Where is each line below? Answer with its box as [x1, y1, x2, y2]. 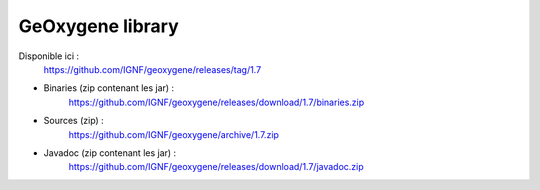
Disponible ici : [18, 50, 80, 62]
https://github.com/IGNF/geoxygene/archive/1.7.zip [68, 128, 280, 140]
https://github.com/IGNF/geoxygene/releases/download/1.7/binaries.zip [68, 96, 365, 108]
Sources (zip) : [43, 115, 104, 127]
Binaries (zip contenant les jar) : [43, 82, 175, 94]
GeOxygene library [18, 15, 179, 37]
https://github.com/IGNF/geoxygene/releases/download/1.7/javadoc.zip [68, 161, 364, 173]
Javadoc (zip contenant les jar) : [43, 146, 177, 159]
